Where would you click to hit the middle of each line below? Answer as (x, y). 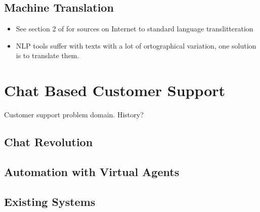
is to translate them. (48, 55)
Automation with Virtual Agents (92, 171)
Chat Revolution (49, 142)
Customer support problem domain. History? (74, 115)
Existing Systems (50, 201)
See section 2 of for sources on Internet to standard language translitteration (135, 29)
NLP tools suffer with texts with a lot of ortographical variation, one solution (136, 45)
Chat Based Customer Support (115, 90)
